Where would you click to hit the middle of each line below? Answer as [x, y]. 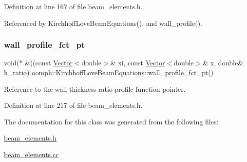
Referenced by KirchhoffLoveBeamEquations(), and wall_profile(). [103, 23]
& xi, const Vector [138, 63]
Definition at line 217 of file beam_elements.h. [73, 105]
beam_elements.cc [31, 154]
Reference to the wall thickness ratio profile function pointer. [95, 89]
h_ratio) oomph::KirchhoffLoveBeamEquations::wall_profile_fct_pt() [109, 72]
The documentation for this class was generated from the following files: [111, 121]
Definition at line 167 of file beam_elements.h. [73, 6]
